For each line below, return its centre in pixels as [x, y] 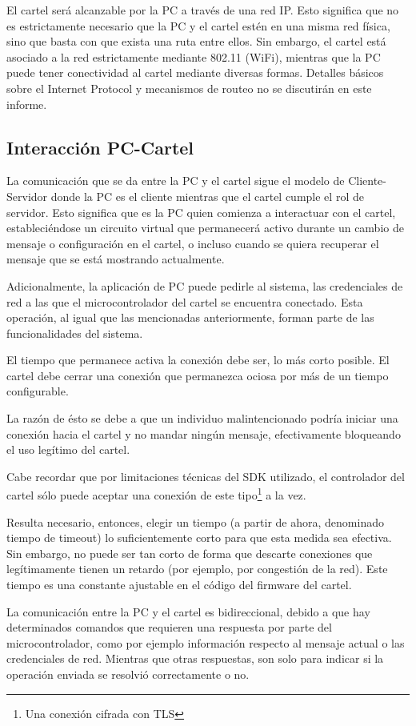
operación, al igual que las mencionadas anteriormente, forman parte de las [190, 317]
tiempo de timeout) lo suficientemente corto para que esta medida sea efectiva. [199, 537]
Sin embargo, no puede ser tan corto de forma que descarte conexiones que [190, 553]
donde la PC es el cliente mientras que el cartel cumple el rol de [207, 196]
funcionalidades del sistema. [75, 333]
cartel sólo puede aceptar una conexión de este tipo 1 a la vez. [156, 494]
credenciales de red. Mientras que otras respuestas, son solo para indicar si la [195, 658]
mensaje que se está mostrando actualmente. [116, 259]
